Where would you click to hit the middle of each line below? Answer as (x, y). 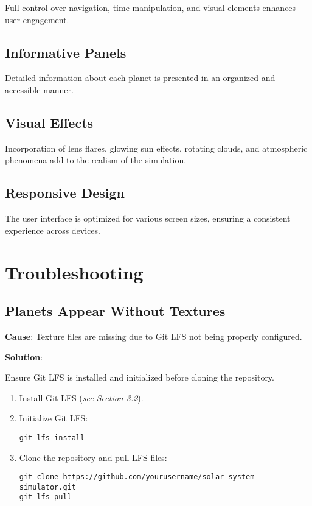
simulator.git (47, 487)
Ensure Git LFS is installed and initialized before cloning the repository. (140, 377)
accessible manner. (39, 89)
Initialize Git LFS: (54, 418)
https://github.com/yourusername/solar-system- (161, 477)
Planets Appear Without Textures (115, 311)
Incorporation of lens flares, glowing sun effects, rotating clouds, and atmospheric (156, 148)
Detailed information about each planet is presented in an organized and (140, 78)
